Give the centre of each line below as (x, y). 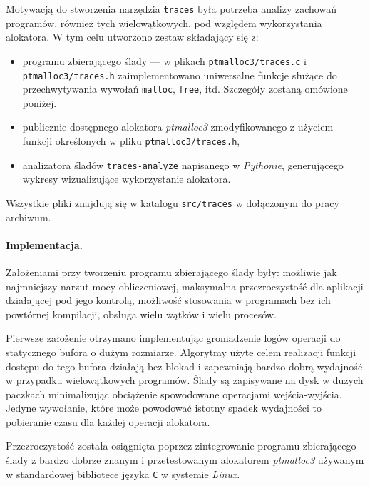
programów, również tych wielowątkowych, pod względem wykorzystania (164, 22)
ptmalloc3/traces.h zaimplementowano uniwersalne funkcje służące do (180, 75)
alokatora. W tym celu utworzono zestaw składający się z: (132, 37)
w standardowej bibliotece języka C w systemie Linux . (123, 474)
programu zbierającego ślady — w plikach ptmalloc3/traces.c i (164, 60)
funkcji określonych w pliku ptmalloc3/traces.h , (131, 141)
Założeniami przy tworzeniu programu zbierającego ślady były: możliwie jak (171, 272)
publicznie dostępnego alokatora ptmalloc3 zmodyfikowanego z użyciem (178, 127)
